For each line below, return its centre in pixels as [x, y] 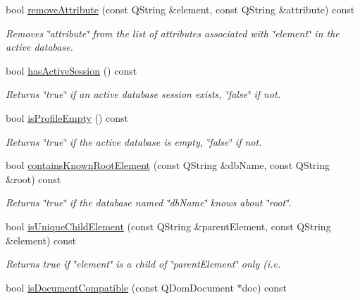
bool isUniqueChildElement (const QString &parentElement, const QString [168, 226]
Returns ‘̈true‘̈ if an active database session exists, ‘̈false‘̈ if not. [143, 94]
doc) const [265, 287]
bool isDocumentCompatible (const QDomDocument [120, 287]
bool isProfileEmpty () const [67, 117]
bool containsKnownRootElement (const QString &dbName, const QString [168, 165]
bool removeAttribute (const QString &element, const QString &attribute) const [180, 9]
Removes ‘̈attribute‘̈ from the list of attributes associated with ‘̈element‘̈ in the [173, 33]
